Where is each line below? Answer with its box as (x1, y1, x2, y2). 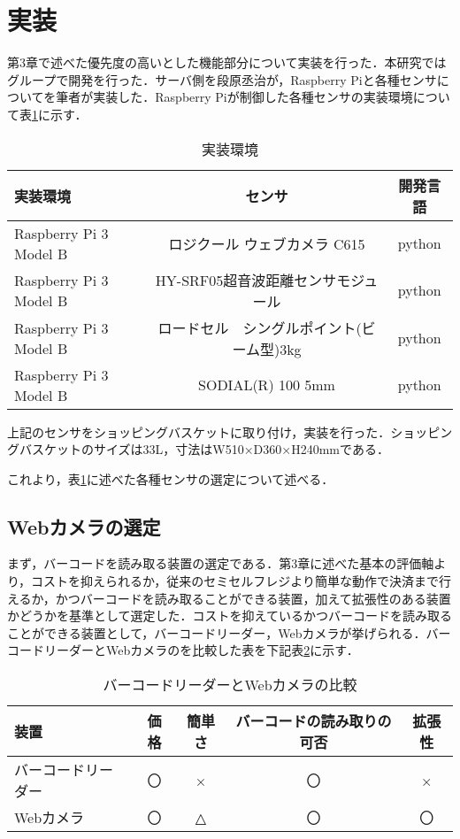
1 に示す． (32, 104, 88, 123)
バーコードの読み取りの (235, 711, 392, 732)
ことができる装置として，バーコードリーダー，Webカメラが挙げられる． (7, 623, 426, 642)
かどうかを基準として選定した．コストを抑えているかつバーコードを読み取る (7, 606, 452, 625)
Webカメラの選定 (7, 512, 161, 540)
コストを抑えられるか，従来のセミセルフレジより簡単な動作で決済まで (31, 572, 439, 590)
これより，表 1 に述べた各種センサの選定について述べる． (7, 469, 334, 488)
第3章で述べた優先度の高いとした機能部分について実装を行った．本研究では (7, 53, 447, 72)
